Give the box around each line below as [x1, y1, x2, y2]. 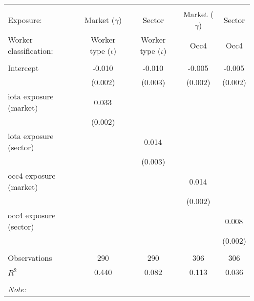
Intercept [8, 62, 39, 73]
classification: [8, 45, 53, 56]
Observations [8, 252, 52, 263]
